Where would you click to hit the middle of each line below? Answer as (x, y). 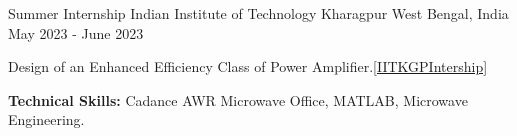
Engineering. (46, 119)
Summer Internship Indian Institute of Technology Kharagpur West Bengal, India (258, 13)
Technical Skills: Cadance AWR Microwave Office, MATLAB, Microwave (238, 99)
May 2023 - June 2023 (76, 32)
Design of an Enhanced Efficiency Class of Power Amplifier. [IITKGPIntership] (248, 66)
